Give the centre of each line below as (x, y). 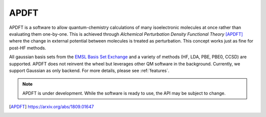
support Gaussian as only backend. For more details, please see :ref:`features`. (89, 70)
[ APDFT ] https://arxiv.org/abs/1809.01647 (51, 107)
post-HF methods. (28, 48)
